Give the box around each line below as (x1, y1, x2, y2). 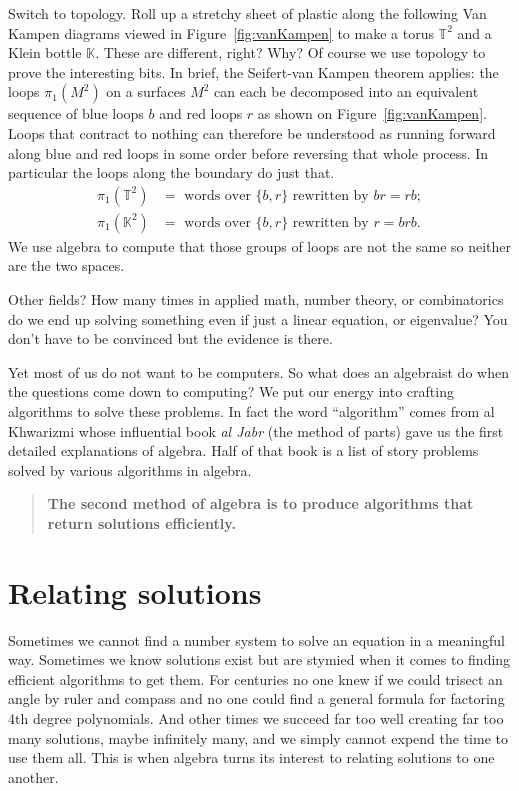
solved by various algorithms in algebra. (8, 459, 252, 480)
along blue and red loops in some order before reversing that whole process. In (8, 142, 489, 163)
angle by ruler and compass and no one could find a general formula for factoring (8, 688, 505, 709)
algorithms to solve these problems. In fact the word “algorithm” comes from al (8, 400, 495, 421)
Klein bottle (8, 42, 82, 63)
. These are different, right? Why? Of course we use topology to (95, 42, 486, 63)
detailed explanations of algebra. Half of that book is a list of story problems (8, 440, 479, 461)
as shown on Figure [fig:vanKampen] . (257, 103, 487, 124)
